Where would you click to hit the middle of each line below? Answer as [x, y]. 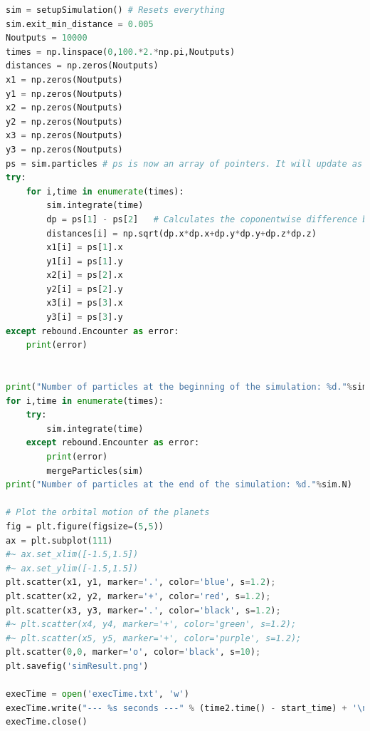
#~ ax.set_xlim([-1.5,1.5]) [72, 555]
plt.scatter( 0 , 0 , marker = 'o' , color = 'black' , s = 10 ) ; [133, 652]
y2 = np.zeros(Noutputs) [64, 121]
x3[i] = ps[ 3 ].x [85, 303]
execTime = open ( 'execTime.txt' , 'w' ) [97, 694]
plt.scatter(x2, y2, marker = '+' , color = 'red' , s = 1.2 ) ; [138, 596]
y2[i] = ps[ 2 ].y [85, 289]
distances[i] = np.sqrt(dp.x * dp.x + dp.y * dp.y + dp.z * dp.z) [181, 233]
